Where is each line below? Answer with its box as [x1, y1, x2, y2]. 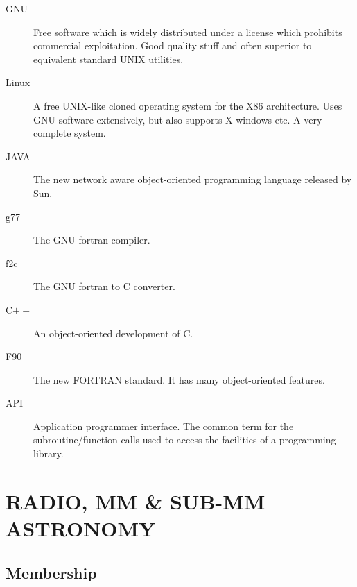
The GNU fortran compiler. [33, 232, 150, 247]
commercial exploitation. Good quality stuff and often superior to [33, 38, 312, 53]
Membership [6, 561, 97, 583]
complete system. [33, 126, 106, 140]
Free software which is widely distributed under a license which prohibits [33, 24, 342, 39]
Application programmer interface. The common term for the [33, 418, 294, 433]
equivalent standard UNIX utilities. [33, 51, 184, 66]
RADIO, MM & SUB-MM [6, 486, 265, 515]
